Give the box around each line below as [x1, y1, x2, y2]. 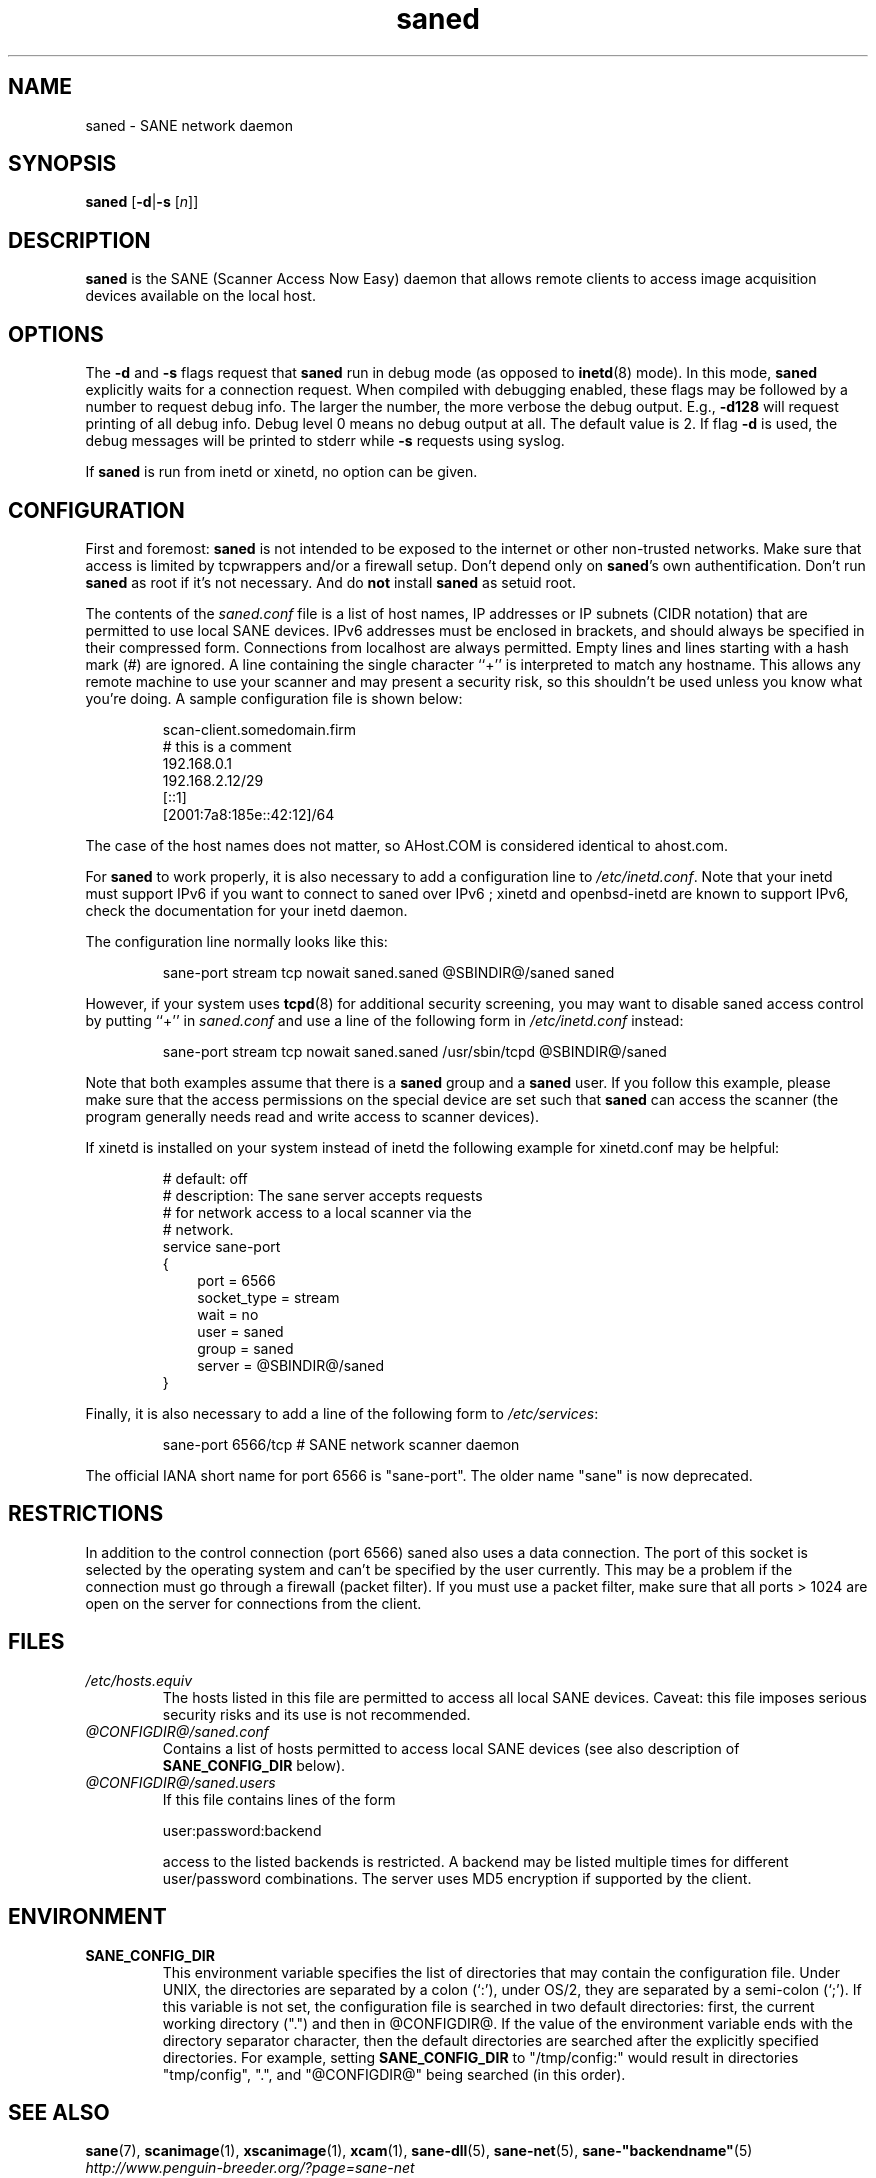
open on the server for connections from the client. [85, 1594, 422, 1612]
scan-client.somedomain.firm [162, 720, 357, 738]
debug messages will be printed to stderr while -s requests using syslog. [85, 432, 565, 450]
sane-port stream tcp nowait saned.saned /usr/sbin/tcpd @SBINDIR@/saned [162, 1042, 667, 1060]
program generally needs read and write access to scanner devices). [85, 1107, 540, 1125]
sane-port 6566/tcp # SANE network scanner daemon [162, 1435, 520, 1453]
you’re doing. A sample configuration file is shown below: [85, 689, 463, 707]
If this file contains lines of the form [162, 1790, 396, 1808]
